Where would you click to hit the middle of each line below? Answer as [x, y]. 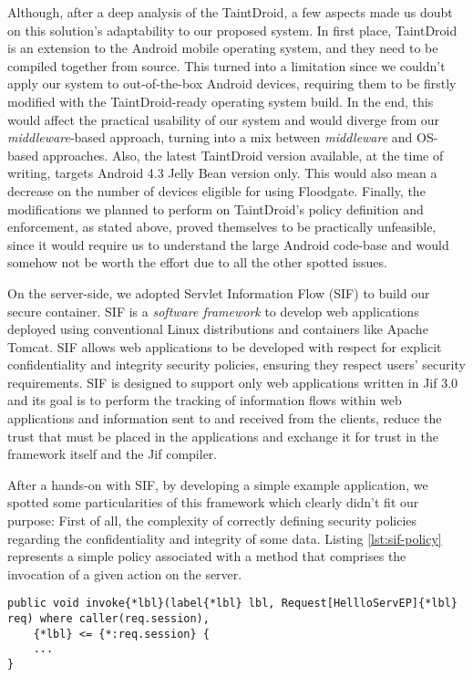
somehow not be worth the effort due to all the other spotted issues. [197, 262]
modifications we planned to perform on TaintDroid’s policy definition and [216, 208]
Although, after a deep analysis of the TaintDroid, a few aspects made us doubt [230, 12]
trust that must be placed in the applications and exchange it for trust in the [223, 436]
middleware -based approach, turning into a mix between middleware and [210, 137]
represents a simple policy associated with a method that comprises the [207, 556]
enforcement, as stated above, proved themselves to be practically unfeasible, [222, 227]
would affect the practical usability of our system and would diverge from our [224, 119]
